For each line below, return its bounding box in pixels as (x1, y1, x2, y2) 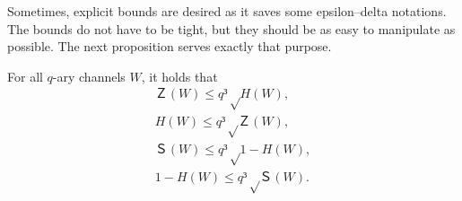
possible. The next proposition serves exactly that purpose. (7, 37, 332, 56)
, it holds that (141, 66, 218, 85)
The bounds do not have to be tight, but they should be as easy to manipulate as (7, 19, 456, 38)
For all (7, 66, 43, 85)
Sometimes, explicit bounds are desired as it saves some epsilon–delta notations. (7, 2, 447, 20)
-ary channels (52, 66, 126, 85)
